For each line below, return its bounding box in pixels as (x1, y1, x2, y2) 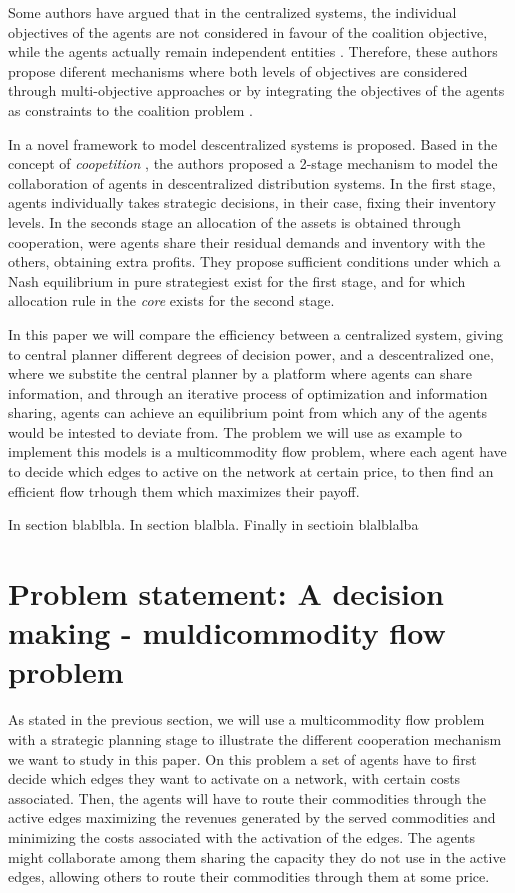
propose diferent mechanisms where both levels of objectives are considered (8, 60, 468, 81)
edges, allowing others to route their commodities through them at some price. (8, 866, 490, 887)
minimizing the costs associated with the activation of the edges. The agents (8, 826, 476, 847)
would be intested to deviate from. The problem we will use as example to (8, 421, 463, 442)
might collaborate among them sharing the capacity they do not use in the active (8, 846, 506, 867)
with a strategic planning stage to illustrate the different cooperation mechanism (8, 728, 502, 749)
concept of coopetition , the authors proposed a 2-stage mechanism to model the (8, 153, 498, 174)
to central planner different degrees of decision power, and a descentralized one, (8, 343, 494, 364)
